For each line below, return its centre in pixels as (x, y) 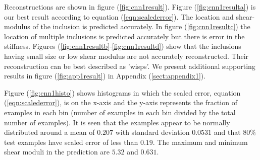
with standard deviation (152, 132)
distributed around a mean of (49, 132)
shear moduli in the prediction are (57, 152)
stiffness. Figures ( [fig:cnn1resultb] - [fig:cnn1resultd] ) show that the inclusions (123, 46)
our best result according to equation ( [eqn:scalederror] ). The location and (119, 16)
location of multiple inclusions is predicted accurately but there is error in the (124, 36)
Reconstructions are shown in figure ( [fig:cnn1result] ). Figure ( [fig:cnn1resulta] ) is (130, 7)
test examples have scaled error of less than (71, 142)
